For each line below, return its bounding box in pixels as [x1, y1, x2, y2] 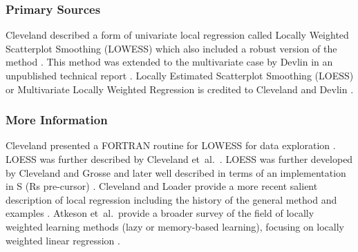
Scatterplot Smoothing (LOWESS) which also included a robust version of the [6, 41, 337, 55]
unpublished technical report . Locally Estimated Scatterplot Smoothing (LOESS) [6, 68, 354, 82]
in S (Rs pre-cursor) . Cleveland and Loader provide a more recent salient [6, 179, 318, 193]
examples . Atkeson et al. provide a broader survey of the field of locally [6, 206, 314, 220]
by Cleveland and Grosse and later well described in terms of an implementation [6, 165, 346, 180]
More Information [6, 111, 108, 128]
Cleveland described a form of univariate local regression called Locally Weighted [6, 28, 349, 42]
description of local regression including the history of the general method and [6, 192, 337, 206]
